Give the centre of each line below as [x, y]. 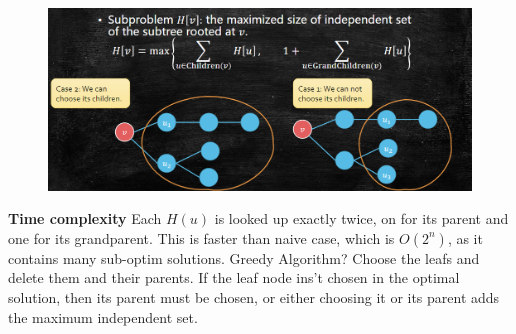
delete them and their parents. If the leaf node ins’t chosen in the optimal [234, 277]
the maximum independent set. [103, 316]
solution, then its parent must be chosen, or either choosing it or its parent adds [254, 296]
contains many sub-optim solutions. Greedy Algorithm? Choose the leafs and [244, 257]
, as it [465, 237]
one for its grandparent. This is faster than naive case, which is [201, 237]
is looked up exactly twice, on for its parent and [361, 218]
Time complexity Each [85, 218]
